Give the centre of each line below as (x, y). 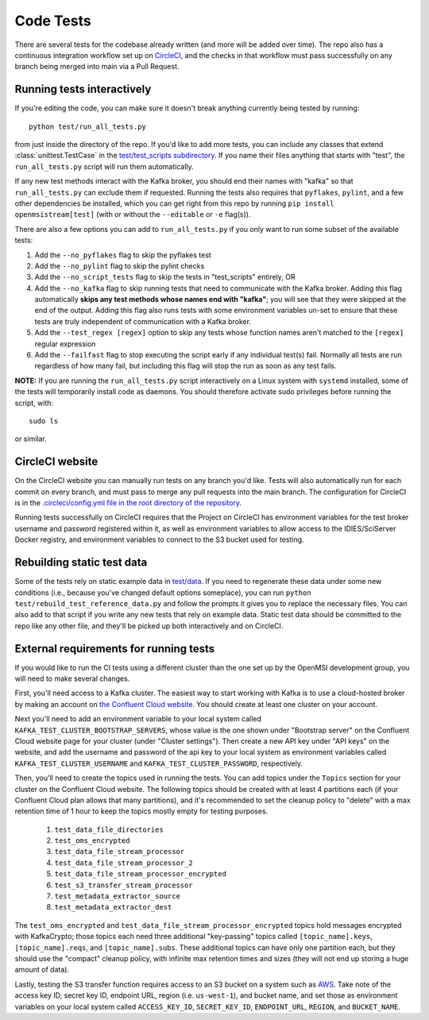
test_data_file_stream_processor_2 (124, 863)
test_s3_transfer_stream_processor (124, 885)
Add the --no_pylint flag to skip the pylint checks (120, 265)
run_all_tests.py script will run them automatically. (104, 166)
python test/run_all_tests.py (88, 126)
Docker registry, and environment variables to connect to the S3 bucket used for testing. (160, 539)
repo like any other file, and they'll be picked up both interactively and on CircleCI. (149, 626)
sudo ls (44, 421)
